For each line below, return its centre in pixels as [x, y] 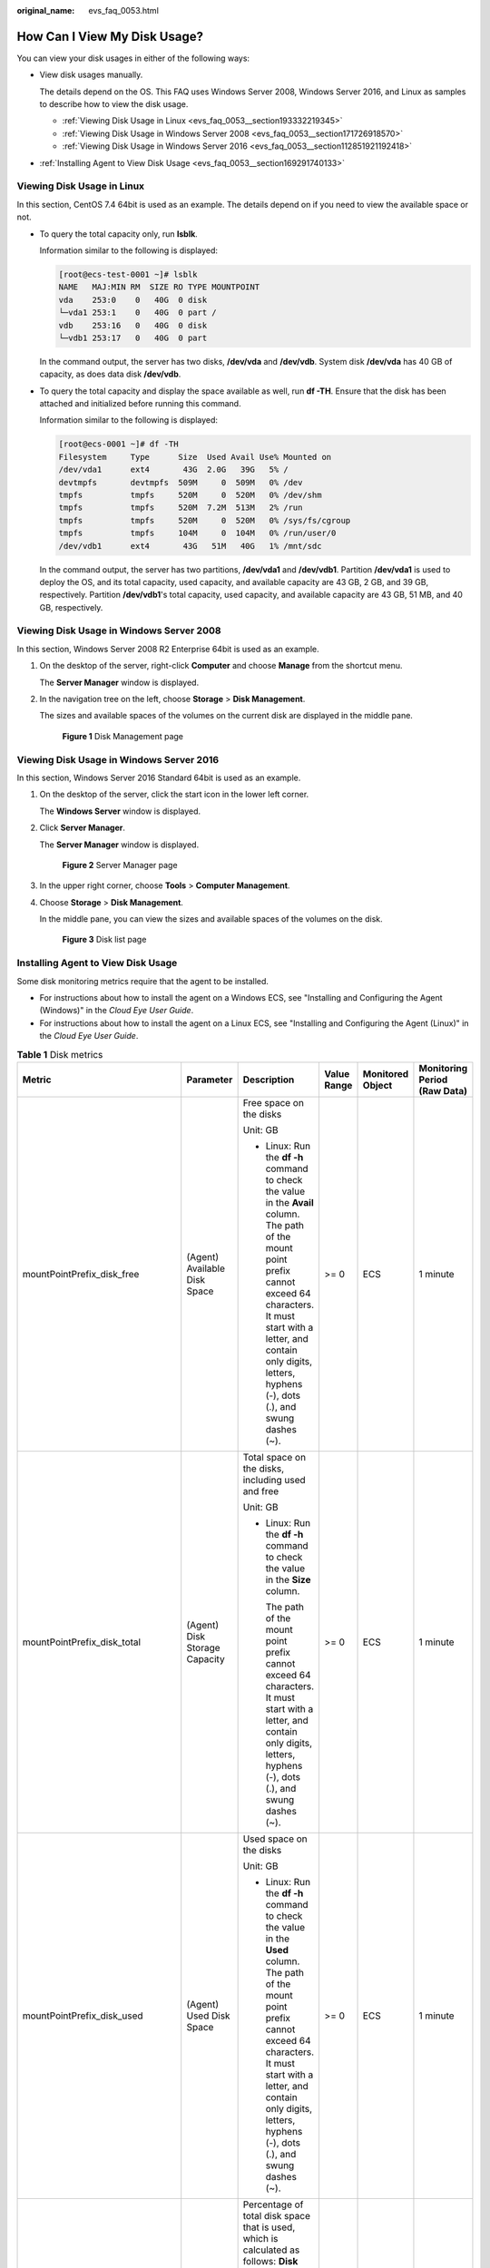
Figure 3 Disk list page [104, 940]
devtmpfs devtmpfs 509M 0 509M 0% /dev [181, 482]
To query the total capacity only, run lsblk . [119, 234]
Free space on [273, 1102]
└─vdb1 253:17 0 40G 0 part [133, 337]
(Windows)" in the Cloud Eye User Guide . [117, 1011]
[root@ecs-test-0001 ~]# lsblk [128, 274]
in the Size [288, 1579]
